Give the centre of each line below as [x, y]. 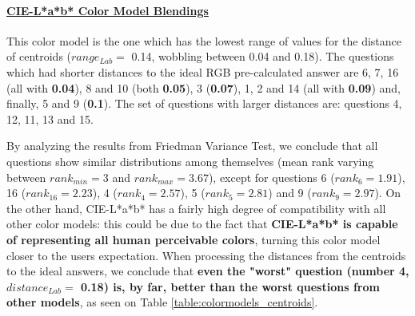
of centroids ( [39, 56]
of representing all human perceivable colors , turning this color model [194, 239]
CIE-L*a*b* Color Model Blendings [108, 10]
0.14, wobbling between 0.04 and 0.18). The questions [263, 56]
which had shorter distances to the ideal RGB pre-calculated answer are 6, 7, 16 [203, 71]
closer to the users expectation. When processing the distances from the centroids [206, 255]
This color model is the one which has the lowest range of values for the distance [204, 40]
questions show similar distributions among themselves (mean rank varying [190, 161]
